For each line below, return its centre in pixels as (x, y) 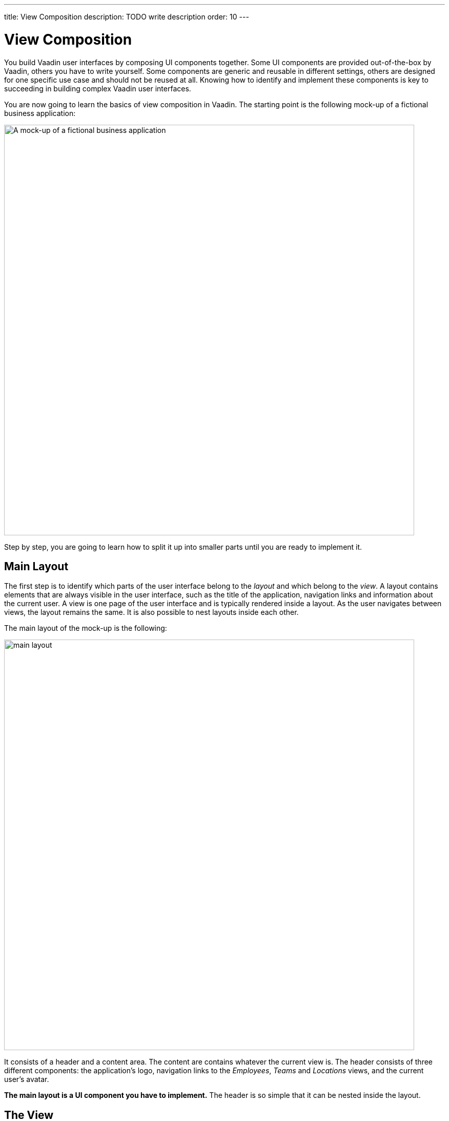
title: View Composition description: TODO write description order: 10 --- (127, 17)
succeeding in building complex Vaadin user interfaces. (98, 88)
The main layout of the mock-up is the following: (86, 628)
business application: (40, 113)
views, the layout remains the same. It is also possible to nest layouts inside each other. (151, 612)
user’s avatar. (27, 1079)
